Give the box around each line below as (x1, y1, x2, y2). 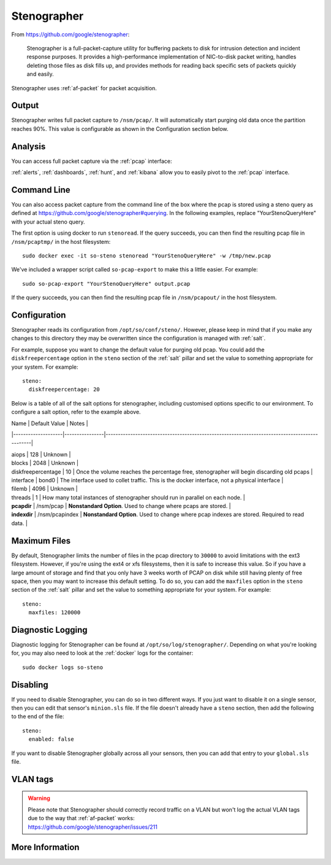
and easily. (26, 71, 55, 78)
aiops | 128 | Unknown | (11, 450, 71, 458)
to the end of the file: (11, 713, 64, 720)
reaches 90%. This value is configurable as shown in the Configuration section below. (11, 125, 229, 132)
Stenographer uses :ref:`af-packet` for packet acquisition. (11, 84, 158, 92)
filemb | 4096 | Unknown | (11, 485, 78, 493)
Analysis (11, 141, 46, 152)
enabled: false (28, 736, 74, 743)
